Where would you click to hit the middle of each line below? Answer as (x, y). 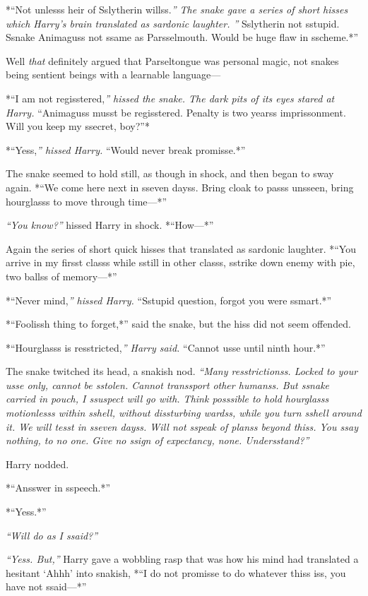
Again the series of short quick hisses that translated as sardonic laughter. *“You (181, 248)
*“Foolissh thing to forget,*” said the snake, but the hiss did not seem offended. (178, 324)
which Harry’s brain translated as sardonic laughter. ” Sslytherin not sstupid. (173, 23)
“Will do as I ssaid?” (52, 535)
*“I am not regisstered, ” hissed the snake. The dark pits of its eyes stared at (170, 98)
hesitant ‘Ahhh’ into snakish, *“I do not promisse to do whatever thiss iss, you (176, 572)
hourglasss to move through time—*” (87, 201)
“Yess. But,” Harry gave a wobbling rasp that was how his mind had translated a (182, 559)
